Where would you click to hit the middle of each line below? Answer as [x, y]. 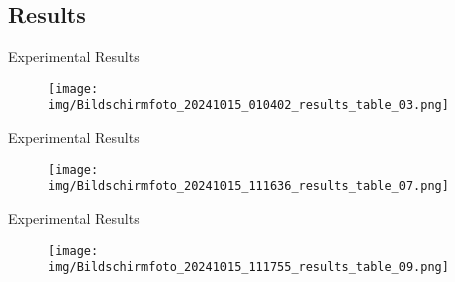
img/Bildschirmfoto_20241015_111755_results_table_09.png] [248, 267]
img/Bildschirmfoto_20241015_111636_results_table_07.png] [248, 186]
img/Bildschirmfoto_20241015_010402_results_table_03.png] [248, 105]
